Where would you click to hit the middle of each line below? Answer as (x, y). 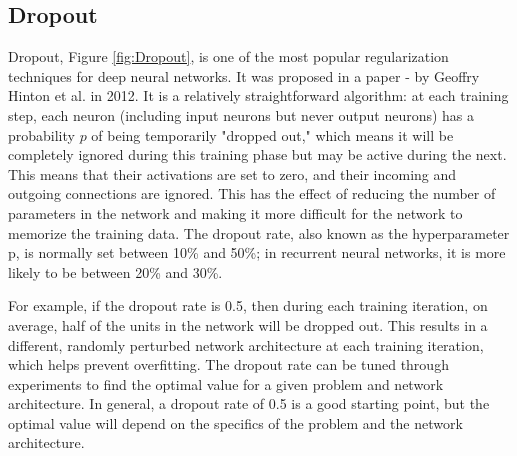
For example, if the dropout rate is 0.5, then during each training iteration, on (248, 305)
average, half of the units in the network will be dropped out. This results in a (248, 324)
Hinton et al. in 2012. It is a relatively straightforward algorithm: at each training (258, 95)
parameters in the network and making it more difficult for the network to (235, 212)
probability (41, 134)
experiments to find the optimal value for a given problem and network (226, 383)
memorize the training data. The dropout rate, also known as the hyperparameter (259, 232)
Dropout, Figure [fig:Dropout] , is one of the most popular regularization (228, 56)
